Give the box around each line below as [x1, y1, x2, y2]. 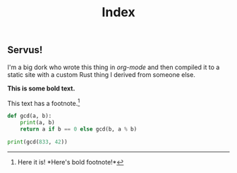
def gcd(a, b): [7, 112, 52, 120]
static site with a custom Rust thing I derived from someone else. [7, 70, 195, 78]
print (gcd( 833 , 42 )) [7, 138, 68, 145]
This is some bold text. [7, 84, 75, 93]
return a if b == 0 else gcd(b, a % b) [20, 126, 138, 133]
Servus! [7, 44, 43, 56]
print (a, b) [20, 119, 55, 126]
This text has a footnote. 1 [7, 97, 80, 107]
